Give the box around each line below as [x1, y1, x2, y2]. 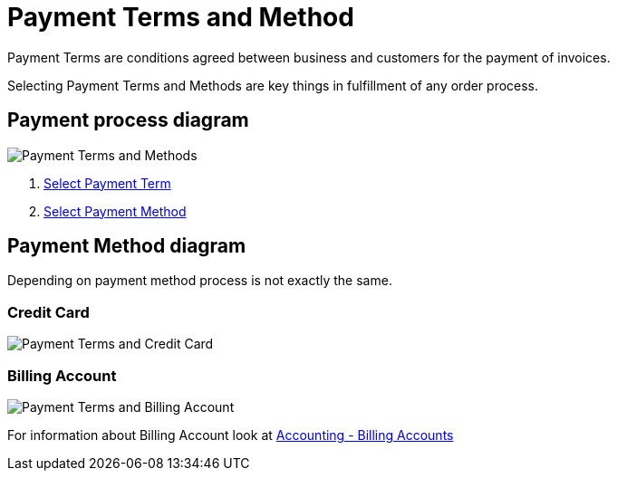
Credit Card [7, 302, 90, 321]
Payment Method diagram [7, 234, 246, 258]
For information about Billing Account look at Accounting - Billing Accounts [7, 426, 454, 443]
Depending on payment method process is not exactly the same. [7, 272, 392, 289]
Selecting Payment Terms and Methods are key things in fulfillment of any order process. [7, 77, 539, 93]
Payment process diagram [7, 109, 249, 132]
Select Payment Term [43, 175, 171, 191]
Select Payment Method [43, 203, 187, 219]
